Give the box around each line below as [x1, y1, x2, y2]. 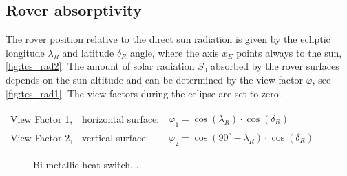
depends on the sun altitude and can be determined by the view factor [6, 72, 303, 86]
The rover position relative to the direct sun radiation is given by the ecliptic [6, 32, 330, 46]
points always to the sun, [236, 45, 342, 59]
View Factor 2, [10, 130, 73, 145]
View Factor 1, [10, 112, 73, 126]
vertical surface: [82, 130, 149, 145]
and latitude [62, 45, 114, 59]
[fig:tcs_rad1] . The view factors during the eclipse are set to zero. [6, 86, 282, 100]
